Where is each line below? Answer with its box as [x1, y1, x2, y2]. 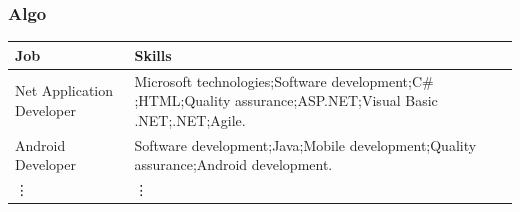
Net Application [15, 80, 114, 101]
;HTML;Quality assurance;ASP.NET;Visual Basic [134, 90, 438, 111]
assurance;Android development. [134, 154, 333, 175]
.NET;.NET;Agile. [134, 109, 246, 130]
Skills [134, 44, 172, 65]
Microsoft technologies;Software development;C [134, 70, 423, 91]
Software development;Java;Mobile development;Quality [134, 134, 477, 155]
